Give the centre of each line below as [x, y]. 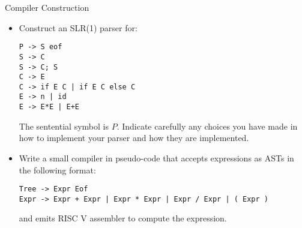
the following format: [57, 169]
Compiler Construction [47, 7]
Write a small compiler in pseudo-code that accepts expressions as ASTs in [156, 157]
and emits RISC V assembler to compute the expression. [123, 218]
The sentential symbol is [64, 126]
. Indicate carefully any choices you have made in [207, 126]
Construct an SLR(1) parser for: [78, 27]
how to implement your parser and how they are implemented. [134, 138]
